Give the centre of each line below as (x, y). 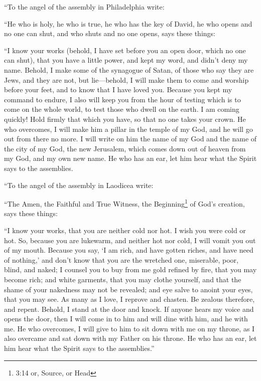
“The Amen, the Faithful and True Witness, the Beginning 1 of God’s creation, (124, 203)
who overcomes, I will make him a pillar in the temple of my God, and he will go (128, 129)
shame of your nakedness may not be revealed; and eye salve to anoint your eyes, (128, 289)
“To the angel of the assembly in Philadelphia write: (84, 7)
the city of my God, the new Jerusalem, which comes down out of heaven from (125, 148)
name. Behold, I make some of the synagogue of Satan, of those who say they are (129, 69)
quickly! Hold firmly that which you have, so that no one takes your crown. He (125, 119)
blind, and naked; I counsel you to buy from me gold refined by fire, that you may (130, 269)
